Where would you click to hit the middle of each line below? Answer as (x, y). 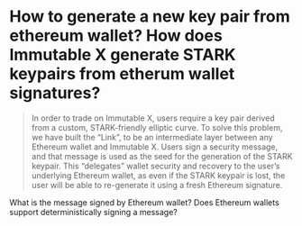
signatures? (55, 93)
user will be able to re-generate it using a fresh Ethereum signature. (157, 185)
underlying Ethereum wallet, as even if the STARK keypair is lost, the (158, 175)
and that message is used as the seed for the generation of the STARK (162, 156)
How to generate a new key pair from (150, 17)
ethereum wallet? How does (116, 36)
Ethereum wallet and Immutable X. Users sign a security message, (155, 147)
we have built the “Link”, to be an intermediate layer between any (152, 137)
